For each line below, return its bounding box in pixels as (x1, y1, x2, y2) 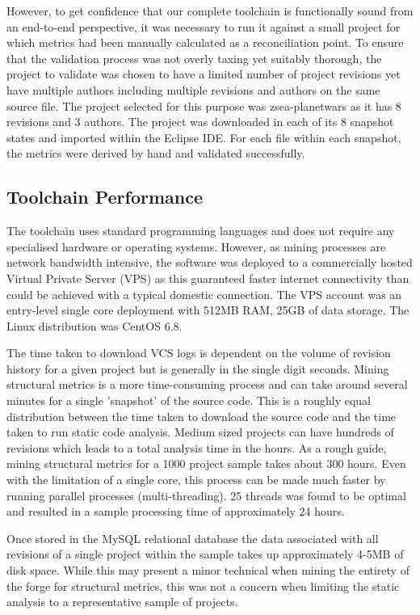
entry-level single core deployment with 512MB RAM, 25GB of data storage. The (6, 301, 409, 318)
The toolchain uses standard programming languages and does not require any (6, 222, 395, 239)
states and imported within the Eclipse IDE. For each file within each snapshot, (6, 128, 401, 145)
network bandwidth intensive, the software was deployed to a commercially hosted (6, 254, 413, 271)
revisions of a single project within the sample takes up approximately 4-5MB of (6, 545, 404, 562)
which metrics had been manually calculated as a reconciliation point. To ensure (6, 34, 404, 51)
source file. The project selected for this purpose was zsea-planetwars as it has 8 (6, 97, 401, 114)
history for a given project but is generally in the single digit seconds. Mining (6, 360, 389, 377)
